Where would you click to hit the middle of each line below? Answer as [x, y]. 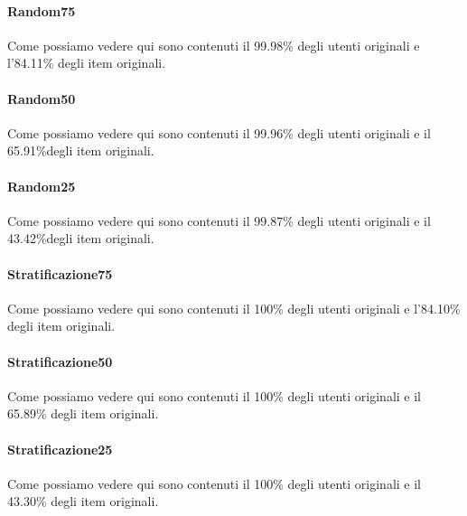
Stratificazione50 [60, 361]
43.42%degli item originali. [81, 238]
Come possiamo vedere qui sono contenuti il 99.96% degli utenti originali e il [219, 132]
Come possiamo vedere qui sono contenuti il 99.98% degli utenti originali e [214, 45]
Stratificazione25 [60, 449]
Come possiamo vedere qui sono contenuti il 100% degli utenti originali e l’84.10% [234, 308]
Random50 [42, 98]
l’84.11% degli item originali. [87, 63]
